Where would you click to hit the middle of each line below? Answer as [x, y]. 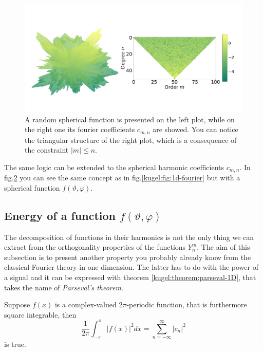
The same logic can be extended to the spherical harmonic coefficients [114, 167]
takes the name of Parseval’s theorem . [64, 287]
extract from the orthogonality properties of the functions [95, 247]
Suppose [17, 304]
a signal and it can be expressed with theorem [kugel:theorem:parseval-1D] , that [130, 277]
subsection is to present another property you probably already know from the [128, 257]
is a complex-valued [86, 304]
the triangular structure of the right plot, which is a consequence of [131, 140]
